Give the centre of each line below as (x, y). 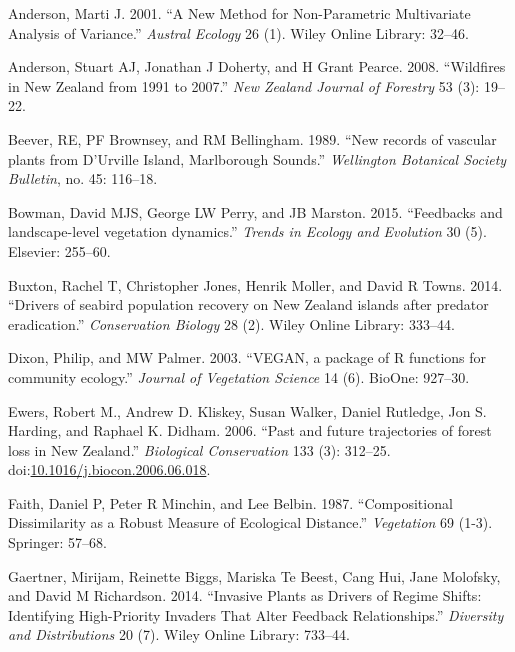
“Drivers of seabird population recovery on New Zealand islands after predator (248, 304)
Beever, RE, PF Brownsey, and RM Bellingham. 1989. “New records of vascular (252, 138)
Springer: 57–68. (57, 542)
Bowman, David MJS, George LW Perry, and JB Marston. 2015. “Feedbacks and (255, 211)
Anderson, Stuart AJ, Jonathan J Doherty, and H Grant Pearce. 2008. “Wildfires (257, 66)
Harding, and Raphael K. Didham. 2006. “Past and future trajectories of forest (250, 430)
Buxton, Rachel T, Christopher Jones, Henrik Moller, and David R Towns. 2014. (255, 284)
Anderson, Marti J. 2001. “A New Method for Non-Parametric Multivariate (239, 13)
